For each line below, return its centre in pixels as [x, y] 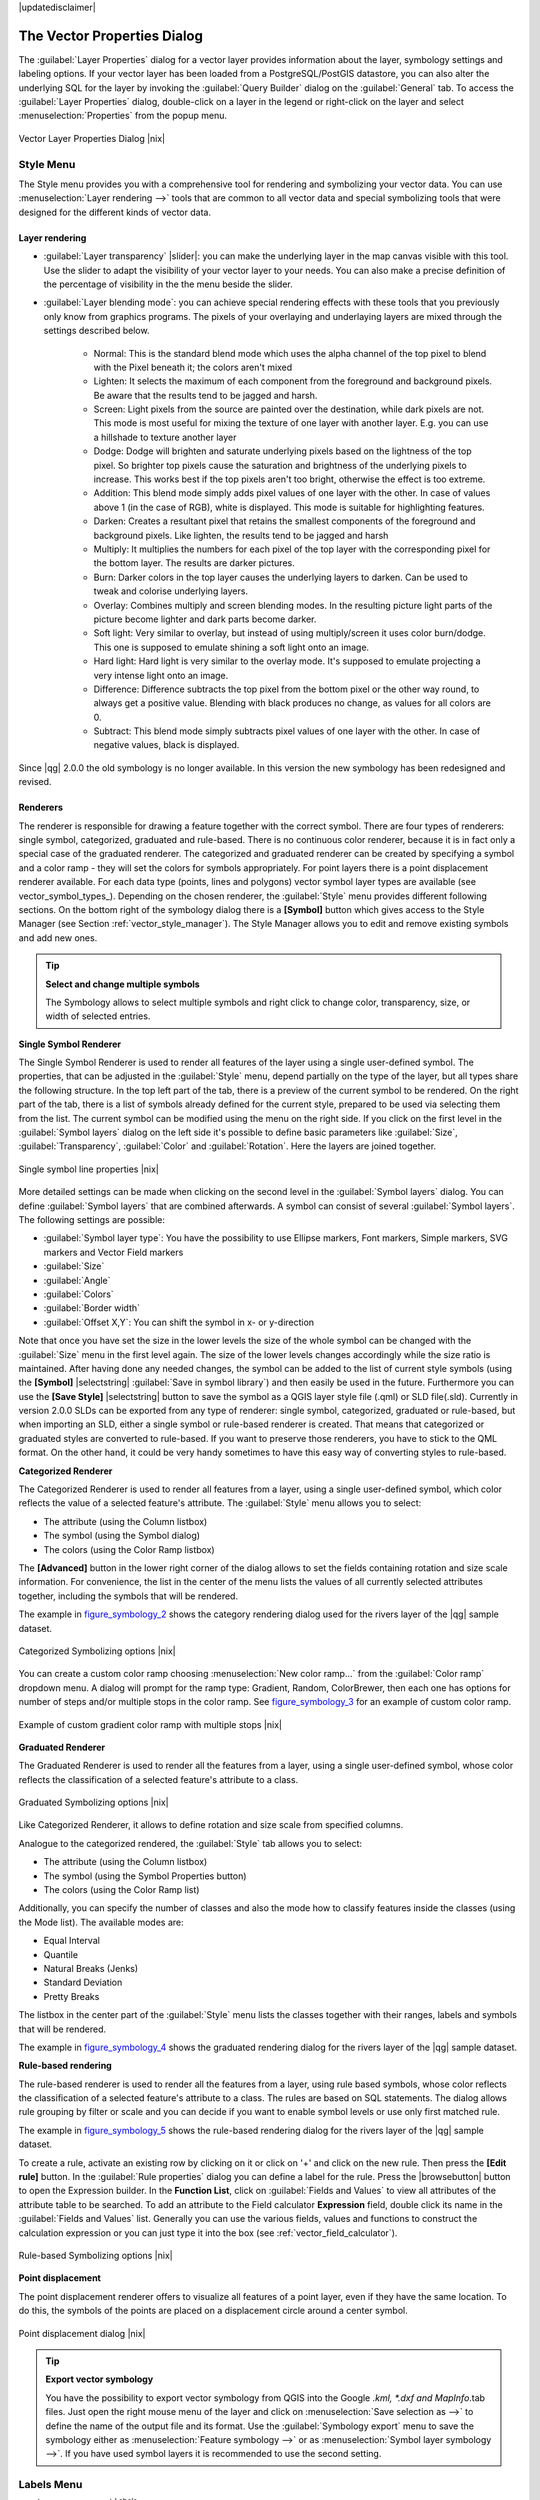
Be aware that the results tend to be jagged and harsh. [205, 395]
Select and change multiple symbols [122, 984]
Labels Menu [50, 2485]
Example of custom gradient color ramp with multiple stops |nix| [150, 1724]
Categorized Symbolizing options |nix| [97, 1651]
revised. [35, 782]
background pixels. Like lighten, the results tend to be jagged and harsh [241, 535]
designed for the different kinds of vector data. [115, 212]
